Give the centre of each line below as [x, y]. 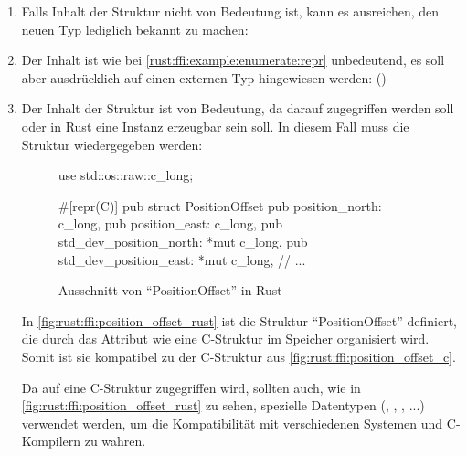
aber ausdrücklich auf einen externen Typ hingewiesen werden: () [204, 77]
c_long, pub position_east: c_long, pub [170, 223]
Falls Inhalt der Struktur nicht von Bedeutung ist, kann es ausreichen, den [230, 11]
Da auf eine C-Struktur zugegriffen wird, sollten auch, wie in [191, 387]
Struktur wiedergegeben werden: [112, 144]
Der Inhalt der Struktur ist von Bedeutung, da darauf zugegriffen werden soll [238, 108]
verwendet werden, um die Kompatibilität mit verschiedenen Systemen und [232, 423]
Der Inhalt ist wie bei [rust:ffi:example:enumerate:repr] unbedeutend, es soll [233, 60]
